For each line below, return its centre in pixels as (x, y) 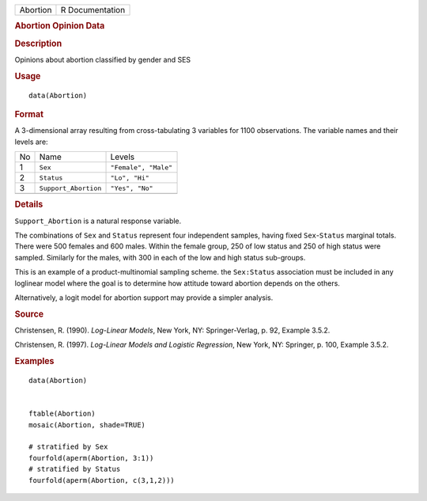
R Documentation (93, 10)
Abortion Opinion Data (60, 26)
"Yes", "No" (132, 188)
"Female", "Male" (142, 167)
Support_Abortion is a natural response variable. (98, 221)
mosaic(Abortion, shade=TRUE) (87, 425)
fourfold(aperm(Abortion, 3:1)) (91, 458)
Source (29, 314)
